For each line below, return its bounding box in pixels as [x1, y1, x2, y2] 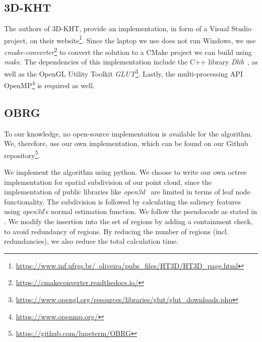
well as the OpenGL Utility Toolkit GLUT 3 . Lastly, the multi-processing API [4, 66, 243, 79]
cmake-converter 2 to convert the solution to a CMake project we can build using [4, 45, 252, 57]
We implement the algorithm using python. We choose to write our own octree [4, 167, 247, 177]
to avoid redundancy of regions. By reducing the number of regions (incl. [4, 226, 229, 236]
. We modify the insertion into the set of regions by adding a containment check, [4, 216, 253, 226]
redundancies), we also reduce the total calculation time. [4, 236, 178, 246]
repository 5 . [4, 148, 40, 160]
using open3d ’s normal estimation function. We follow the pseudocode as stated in [4, 206, 257, 217]
